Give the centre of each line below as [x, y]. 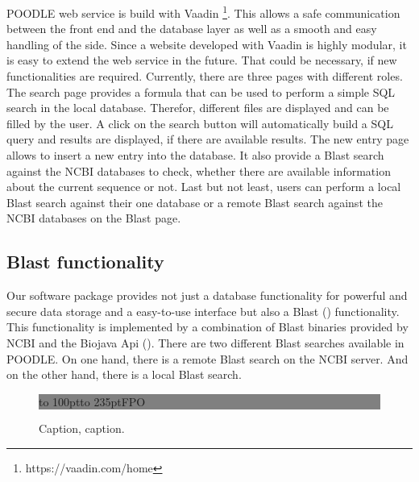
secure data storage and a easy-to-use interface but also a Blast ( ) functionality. [203, 311]
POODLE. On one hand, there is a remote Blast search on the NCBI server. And [207, 358]
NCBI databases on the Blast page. [94, 218]
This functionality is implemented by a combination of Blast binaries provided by [207, 327]
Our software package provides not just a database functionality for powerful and [207, 295]
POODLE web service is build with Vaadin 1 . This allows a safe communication [203, 12]
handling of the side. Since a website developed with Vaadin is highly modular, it [207, 44]
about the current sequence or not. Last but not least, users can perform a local [204, 187]
